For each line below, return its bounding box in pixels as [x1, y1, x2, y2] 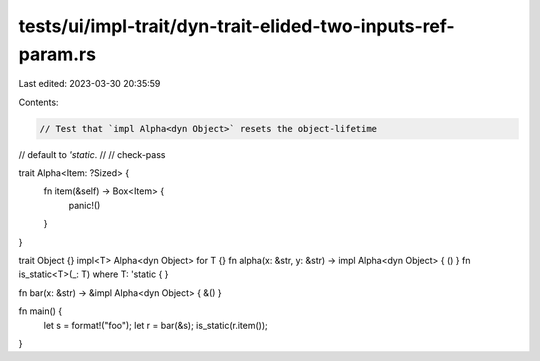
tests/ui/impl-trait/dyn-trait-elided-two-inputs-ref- [18, 15, 455, 37]
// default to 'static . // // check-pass [18, 148, 166, 160]
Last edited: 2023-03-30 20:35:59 [18, 78, 161, 90]
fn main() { [18, 305, 63, 317]
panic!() [68, 199, 101, 211]
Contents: [18, 96, 59, 108]
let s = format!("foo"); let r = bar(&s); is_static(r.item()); [43, 319, 269, 331]
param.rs [18, 43, 97, 65]
